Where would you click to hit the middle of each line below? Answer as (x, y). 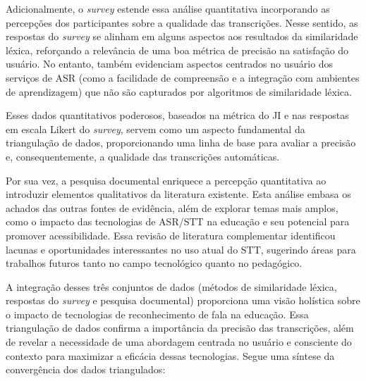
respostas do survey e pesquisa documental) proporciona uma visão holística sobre (183, 300)
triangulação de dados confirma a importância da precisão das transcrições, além (180, 328)
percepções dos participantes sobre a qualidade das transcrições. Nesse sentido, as (182, 22)
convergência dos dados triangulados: (86, 369)
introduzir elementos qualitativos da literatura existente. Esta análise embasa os (178, 194)
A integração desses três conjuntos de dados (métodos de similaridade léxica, (171, 286)
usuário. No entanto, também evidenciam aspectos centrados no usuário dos (170, 64)
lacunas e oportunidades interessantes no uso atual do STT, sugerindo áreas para (181, 249)
